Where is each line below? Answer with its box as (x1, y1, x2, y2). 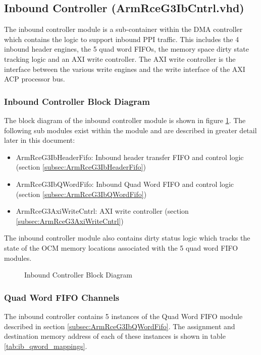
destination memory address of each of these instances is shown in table (4, 331, 226, 341)
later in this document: (4, 135, 75, 145)
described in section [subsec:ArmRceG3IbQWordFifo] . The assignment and (4, 321, 235, 331)
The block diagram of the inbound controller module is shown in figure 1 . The (4, 114, 246, 125)
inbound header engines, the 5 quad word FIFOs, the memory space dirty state (4, 44, 249, 54)
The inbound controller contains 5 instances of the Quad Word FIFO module (4, 310, 243, 321)
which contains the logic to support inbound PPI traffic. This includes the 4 (4, 33, 239, 44)
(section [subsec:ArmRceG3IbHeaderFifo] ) (16, 162, 146, 172)
